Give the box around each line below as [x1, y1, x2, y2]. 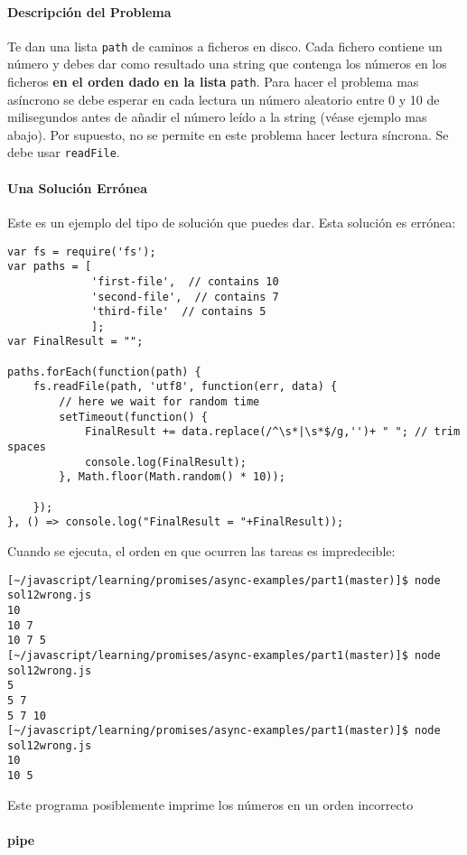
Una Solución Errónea [7, 178, 147, 197]
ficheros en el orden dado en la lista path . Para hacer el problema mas [7, 72, 419, 91]
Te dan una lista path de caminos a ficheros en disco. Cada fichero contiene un [7, 36, 443, 55]
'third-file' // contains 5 [91, 305, 266, 319]
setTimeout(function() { [59, 410, 208, 423]
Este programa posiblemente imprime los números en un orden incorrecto [7, 795, 414, 813]
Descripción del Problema [7, 2, 172, 21]
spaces [7, 441, 46, 454]
